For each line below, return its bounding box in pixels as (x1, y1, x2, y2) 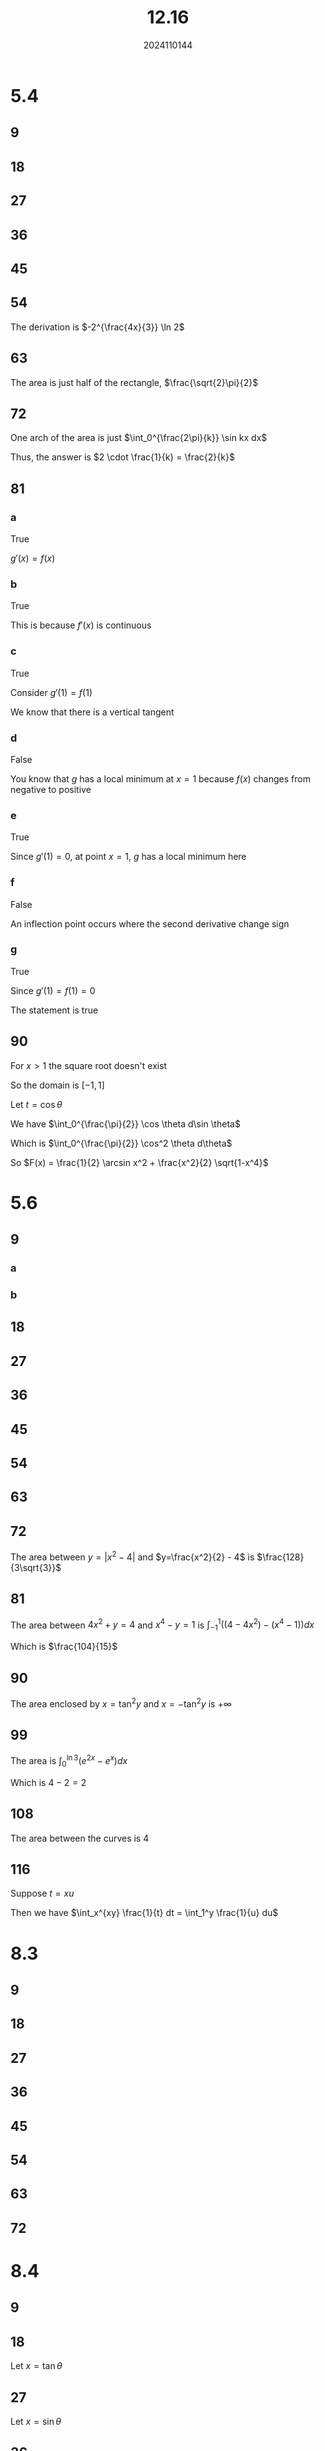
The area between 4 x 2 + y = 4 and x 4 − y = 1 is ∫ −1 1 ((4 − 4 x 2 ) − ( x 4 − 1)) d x (10, 1617, 315, 1633)
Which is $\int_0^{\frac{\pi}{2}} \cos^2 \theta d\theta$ (10, 1137, 233, 1149)
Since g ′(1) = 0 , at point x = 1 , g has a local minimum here (10, 851, 247, 863)
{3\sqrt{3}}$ (10, 1561, 62, 1573)
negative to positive (10, 783, 92, 795)
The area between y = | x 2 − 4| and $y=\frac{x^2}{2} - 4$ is (10, 1549, 255, 1563)
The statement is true (10, 1004, 99, 1016)
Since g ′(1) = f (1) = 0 (10, 984, 96, 996)
